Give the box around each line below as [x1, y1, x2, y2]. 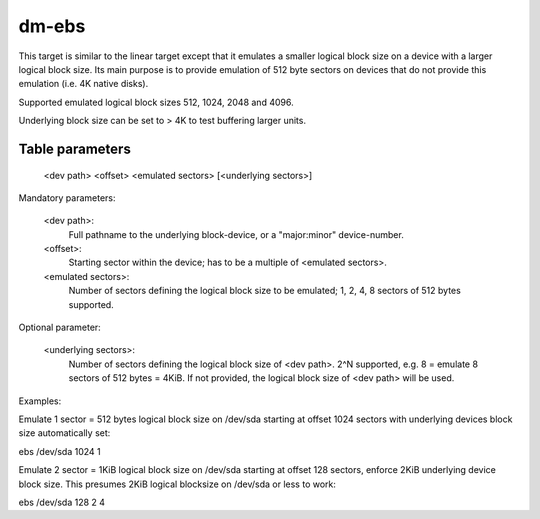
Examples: [18, 395, 62, 407]
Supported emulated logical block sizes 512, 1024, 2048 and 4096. [18, 96, 294, 108]
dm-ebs [18, 15, 86, 37]
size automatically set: [18, 427, 111, 439]
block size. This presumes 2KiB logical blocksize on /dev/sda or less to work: [18, 478, 337, 490]
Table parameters [18, 140, 132, 157]
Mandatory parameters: [18, 191, 116, 204]
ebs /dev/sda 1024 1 [18, 445, 101, 457]
